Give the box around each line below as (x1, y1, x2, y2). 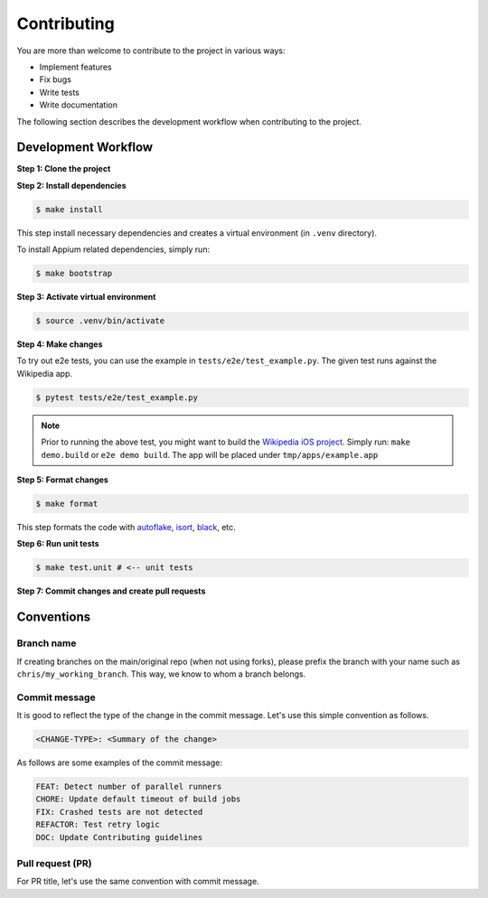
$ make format (35, 499, 99, 509)
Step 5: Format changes (16, 474, 108, 485)
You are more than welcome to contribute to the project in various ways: (16, 45, 286, 56)
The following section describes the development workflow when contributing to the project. (16, 116, 361, 126)
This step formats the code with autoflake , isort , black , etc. (16, 521, 237, 532)
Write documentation (39, 99, 117, 110)
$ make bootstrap (35, 268, 113, 279)
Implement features (39, 61, 112, 72)
